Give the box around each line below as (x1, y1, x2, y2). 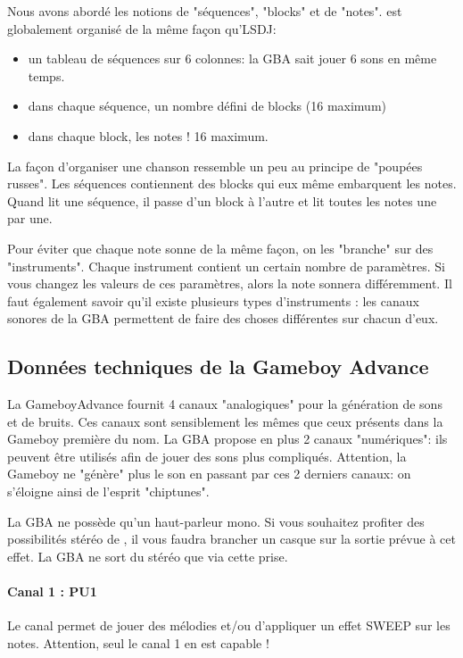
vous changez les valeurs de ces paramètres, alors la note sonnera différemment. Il (7, 274, 452, 293)
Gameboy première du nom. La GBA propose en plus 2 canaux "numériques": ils (7, 429, 448, 448)
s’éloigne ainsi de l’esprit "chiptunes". (7, 482, 210, 501)
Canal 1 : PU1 (7, 582, 97, 601)
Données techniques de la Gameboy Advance (7, 353, 429, 380)
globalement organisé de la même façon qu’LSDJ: (7, 19, 277, 37)
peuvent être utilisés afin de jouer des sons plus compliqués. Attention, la (7, 446, 407, 465)
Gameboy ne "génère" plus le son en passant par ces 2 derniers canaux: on (7, 464, 411, 483)
